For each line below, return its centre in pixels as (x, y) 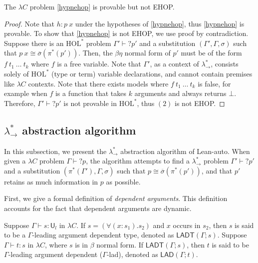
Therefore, (20, 103)
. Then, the (96, 53)
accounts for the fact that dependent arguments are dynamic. (98, 208)
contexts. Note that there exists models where (98, 83)
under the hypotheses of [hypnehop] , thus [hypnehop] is (160, 23)
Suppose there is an (34, 43)
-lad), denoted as (132, 254)
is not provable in (90, 103)
